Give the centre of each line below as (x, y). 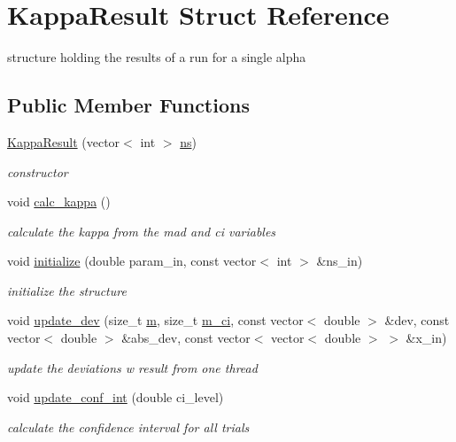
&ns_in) (340, 261)
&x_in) (426, 338)
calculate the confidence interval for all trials (128, 426)
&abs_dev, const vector (186, 338)
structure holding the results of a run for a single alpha (157, 57)
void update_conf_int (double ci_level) (116, 397)
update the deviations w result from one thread (132, 367)
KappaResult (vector (64, 141)
